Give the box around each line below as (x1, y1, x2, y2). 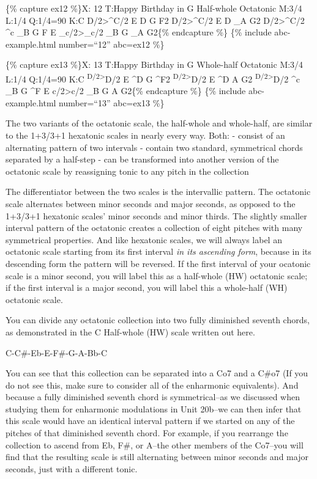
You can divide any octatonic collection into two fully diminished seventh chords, (6, 313, 310, 326)
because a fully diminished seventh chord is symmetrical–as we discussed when (6, 390, 300, 403)
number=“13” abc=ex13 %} (59, 96, 165, 109)
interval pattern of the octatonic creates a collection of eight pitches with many (6, 221, 303, 234)
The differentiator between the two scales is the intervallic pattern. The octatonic (6, 185, 311, 198)
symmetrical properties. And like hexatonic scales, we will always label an (6, 233, 282, 246)
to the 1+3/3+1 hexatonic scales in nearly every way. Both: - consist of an (6, 129, 285, 141)
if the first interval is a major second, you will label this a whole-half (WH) (6, 281, 288, 294)
